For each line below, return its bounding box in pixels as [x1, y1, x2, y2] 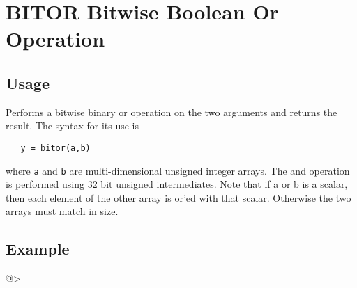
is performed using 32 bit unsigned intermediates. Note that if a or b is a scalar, [6, 177, 348, 191]
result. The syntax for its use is [6, 118, 139, 133]
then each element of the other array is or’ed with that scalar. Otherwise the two [6, 190, 351, 205]
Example [6, 238, 70, 259]
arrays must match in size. [6, 204, 119, 218]
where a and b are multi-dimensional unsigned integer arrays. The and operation [6, 163, 350, 177]
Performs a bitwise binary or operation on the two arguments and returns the [6, 104, 337, 119]
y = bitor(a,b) [20, 143, 91, 153]
